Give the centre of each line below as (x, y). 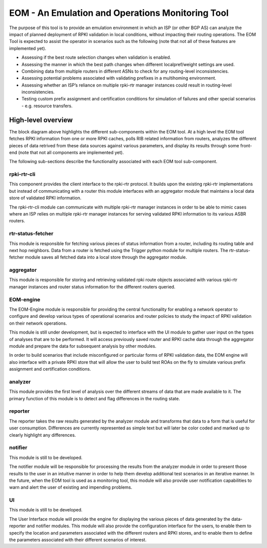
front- (246, 145)
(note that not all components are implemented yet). (71, 152)
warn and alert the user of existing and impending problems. (71, 487)
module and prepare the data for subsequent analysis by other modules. (83, 346)
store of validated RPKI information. (45, 198)
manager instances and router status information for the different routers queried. (92, 287)
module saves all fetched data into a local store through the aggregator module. (106, 257)
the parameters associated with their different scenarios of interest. (78, 540)
